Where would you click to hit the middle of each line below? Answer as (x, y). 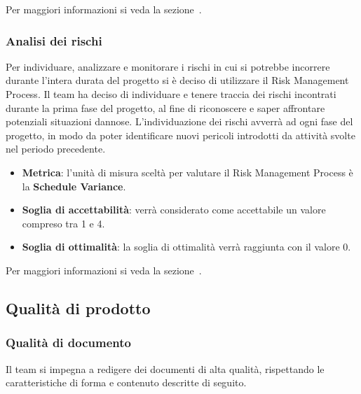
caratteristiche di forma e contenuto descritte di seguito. (126, 382)
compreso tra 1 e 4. (63, 223)
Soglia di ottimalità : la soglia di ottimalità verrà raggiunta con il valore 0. (186, 247)
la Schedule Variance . (74, 186)
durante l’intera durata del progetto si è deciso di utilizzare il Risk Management (177, 80)
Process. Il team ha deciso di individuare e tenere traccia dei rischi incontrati (171, 94)
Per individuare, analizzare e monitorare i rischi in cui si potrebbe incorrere (168, 66)
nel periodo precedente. (56, 149)
